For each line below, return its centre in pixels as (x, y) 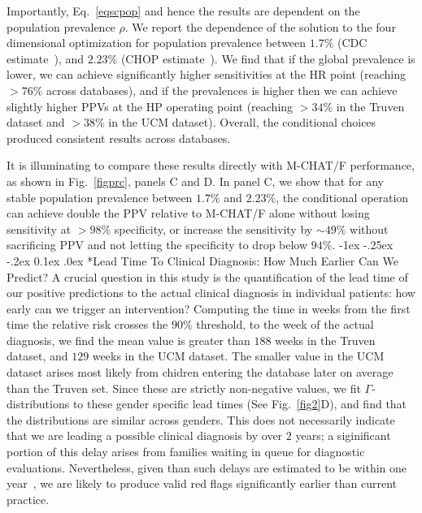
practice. (28, 499)
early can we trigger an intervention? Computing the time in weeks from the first (209, 308)
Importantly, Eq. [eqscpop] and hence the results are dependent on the (183, 11)
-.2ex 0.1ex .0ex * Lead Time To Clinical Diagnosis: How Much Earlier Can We (202, 260)
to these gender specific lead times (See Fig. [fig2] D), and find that (240, 404)
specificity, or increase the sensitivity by (213, 228)
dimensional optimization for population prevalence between (157, 43)
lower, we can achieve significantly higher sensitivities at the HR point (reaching (206, 74)
